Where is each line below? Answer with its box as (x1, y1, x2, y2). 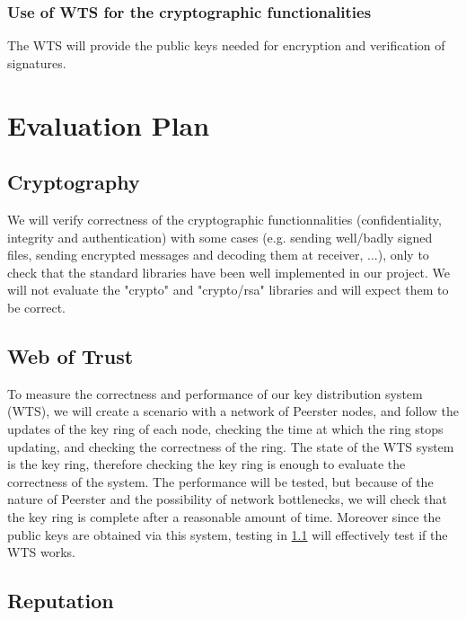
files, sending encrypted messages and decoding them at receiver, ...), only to (7, 245, 429, 264)
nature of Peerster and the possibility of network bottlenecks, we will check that (7, 490, 447, 508)
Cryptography (7, 168, 140, 196)
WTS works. (7, 543, 75, 562)
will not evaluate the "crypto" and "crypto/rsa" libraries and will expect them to (7, 280, 449, 299)
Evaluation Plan (7, 106, 210, 143)
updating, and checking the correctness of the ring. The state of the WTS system (7, 437, 454, 455)
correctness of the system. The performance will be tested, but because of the (7, 472, 434, 491)
